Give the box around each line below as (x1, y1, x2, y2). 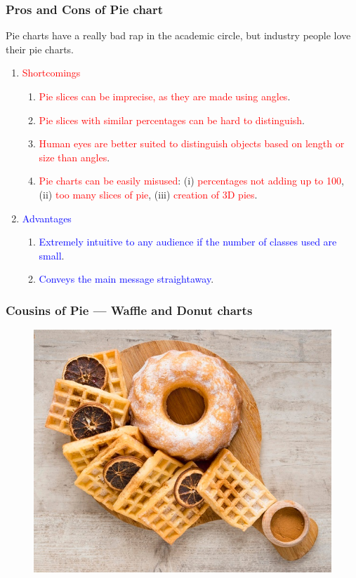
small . (39, 248, 65, 262)
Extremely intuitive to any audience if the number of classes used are (39, 234, 337, 249)
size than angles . (39, 149, 110, 164)
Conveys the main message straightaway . (39, 271, 214, 286)
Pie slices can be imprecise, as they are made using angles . (39, 89, 291, 103)
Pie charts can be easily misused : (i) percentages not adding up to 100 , (39, 173, 344, 188)
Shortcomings (22, 65, 81, 80)
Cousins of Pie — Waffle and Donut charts (6, 301, 253, 318)
